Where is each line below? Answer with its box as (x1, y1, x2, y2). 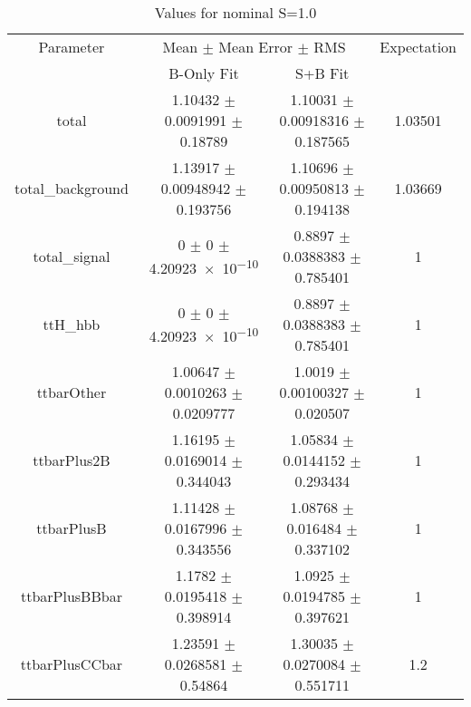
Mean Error (218, 36, 293, 57)
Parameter (38, 36, 105, 57)
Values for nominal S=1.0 (154, 2, 317, 23)
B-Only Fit (168, 63, 239, 83)
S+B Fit (295, 63, 350, 83)
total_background (14, 178, 129, 199)
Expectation (380, 36, 457, 57)
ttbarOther (36, 382, 107, 402)
